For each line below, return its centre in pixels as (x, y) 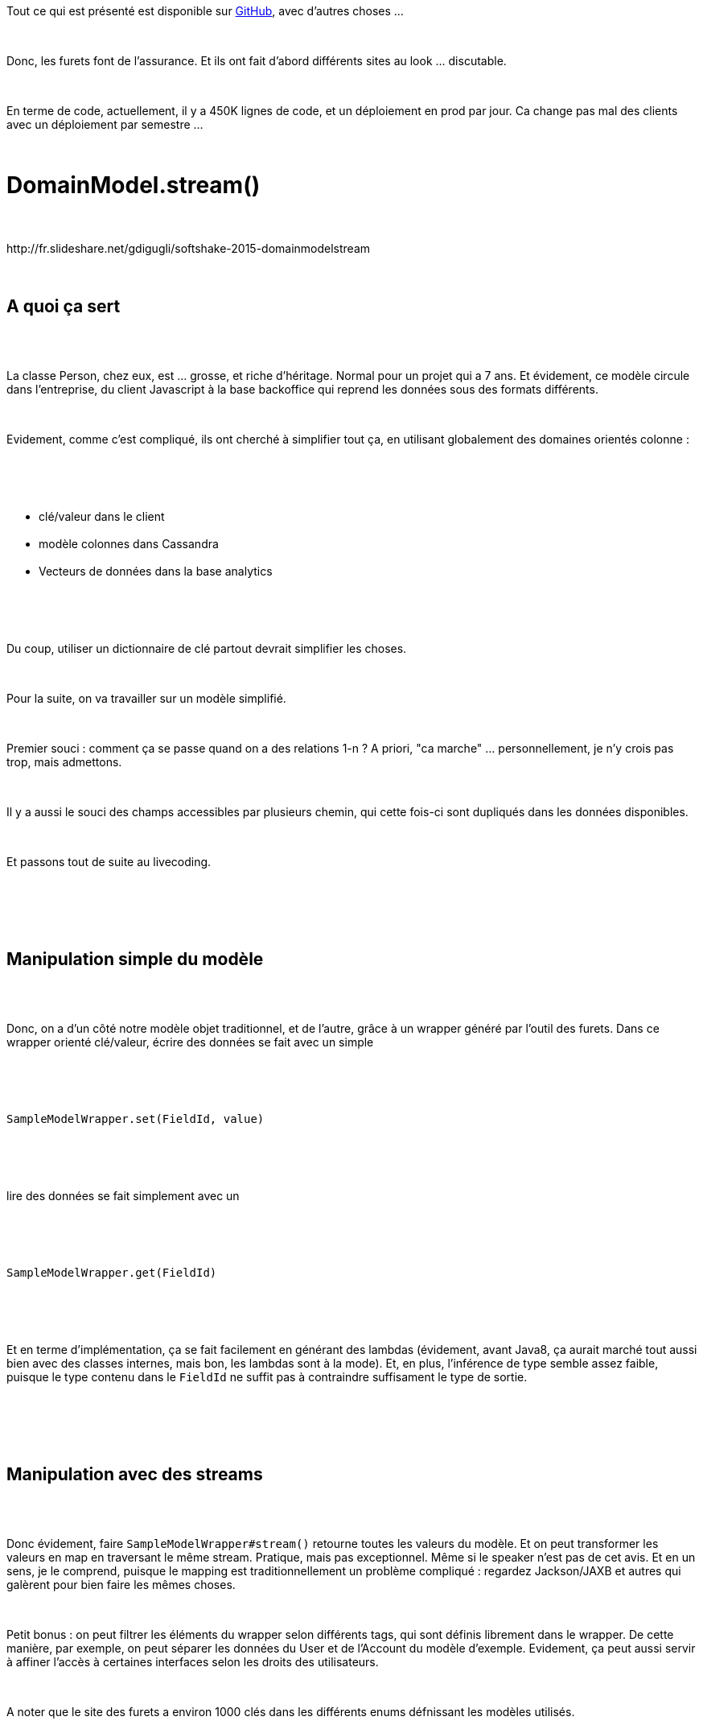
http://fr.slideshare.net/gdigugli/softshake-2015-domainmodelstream (189, 248)
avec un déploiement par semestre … (105, 124)
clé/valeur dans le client (102, 517)
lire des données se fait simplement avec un (123, 1196)
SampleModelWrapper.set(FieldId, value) (136, 1119)
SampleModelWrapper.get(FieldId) (112, 1273)
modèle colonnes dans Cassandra (129, 544)
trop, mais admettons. (64, 762)
